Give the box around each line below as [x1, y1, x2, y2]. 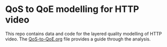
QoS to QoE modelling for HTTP [5, 3, 139, 15]
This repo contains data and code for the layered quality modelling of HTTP [5, 30, 162, 36]
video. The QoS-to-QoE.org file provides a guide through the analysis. [5, 36, 151, 42]
